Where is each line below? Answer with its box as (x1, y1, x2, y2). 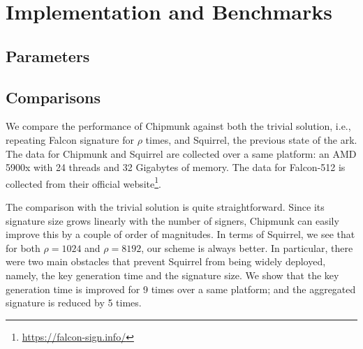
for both (6, 240, 40, 255)
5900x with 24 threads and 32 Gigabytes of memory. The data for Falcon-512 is (6, 160, 346, 174)
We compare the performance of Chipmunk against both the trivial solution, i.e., (6, 119, 351, 133)
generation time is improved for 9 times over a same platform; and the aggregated (6, 281, 356, 296)
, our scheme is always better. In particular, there (141, 240, 353, 255)
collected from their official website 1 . (6, 174, 161, 191)
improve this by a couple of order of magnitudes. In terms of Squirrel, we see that (6, 227, 355, 242)
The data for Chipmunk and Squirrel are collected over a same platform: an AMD (6, 146, 357, 161)
